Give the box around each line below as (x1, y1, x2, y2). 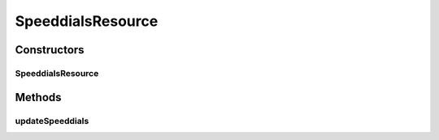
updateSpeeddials (15, 115, 89, 126)
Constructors (15, 43, 85, 57)
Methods (15, 90, 62, 104)
